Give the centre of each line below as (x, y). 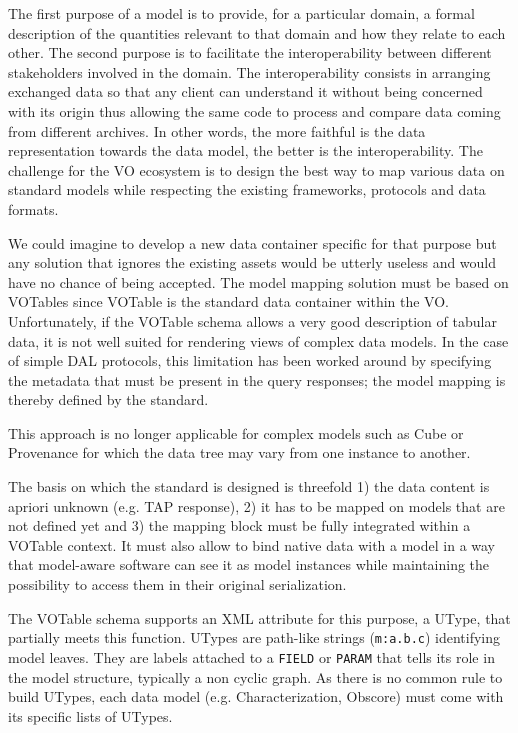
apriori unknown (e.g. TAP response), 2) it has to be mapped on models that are (256, 505)
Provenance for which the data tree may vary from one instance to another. (239, 452)
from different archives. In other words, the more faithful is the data (217, 130)
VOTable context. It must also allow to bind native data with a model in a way (252, 544)
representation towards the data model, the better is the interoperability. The (245, 150)
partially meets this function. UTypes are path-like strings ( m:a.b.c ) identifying (254, 637)
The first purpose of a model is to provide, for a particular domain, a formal (241, 13)
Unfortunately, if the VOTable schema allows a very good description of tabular (252, 320)
